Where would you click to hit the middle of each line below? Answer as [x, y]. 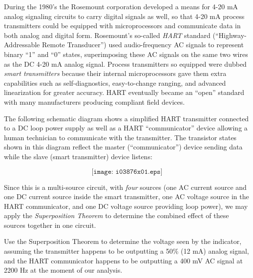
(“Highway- [230, 35]
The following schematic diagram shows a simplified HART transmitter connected [126, 118]
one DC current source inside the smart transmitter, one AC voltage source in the [126, 196]
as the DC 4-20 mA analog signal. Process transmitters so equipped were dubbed [125, 64]
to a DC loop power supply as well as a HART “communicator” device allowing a [126, 128]
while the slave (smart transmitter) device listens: [78, 156]
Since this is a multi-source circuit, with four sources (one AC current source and [125, 187]
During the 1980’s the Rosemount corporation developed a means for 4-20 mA [121, 6]
